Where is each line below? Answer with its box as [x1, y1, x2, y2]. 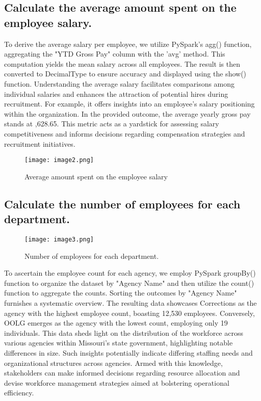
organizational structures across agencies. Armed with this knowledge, [4, 357, 223, 368]
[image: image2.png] [24, 156, 94, 164]
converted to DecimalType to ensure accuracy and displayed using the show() [4, 68, 247, 79]
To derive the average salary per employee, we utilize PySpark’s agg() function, [4, 38, 252, 49]
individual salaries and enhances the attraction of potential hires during [4, 88, 228, 99]
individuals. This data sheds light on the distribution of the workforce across [4, 327, 243, 338]
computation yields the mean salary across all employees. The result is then [4, 58, 240, 69]
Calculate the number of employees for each [4, 196, 241, 211]
